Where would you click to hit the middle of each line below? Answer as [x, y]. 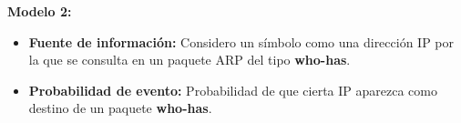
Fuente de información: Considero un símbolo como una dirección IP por [241, 41]
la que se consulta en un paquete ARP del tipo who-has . [190, 60]
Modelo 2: [40, 11]
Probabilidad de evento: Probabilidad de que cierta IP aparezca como [233, 90]
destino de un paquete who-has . [120, 108]
